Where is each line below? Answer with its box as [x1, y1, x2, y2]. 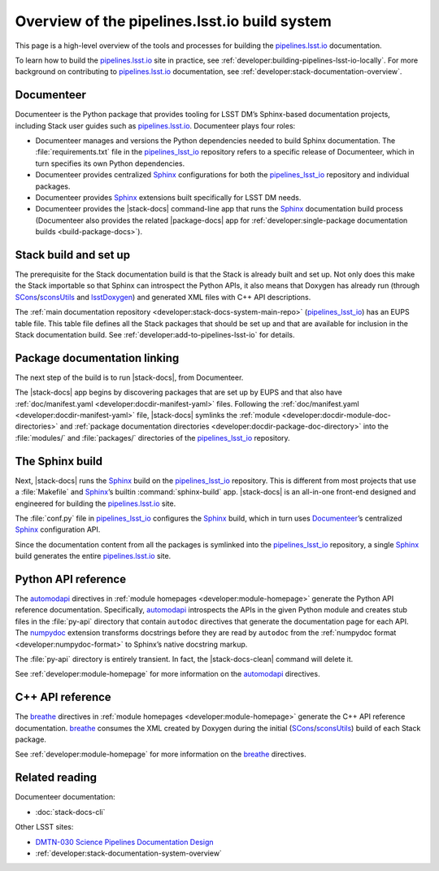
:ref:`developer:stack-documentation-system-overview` [35, 848, 223, 858]
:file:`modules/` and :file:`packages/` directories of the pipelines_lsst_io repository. [15, 433, 290, 442]
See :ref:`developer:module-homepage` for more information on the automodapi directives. [15, 669, 320, 679]
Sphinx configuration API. [15, 525, 101, 534]
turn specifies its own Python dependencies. [35, 159, 185, 168]
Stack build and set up [15, 248, 130, 262]
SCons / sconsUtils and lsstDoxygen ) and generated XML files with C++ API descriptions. [15, 292, 311, 302]
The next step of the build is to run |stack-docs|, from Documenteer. [15, 372, 244, 382]
